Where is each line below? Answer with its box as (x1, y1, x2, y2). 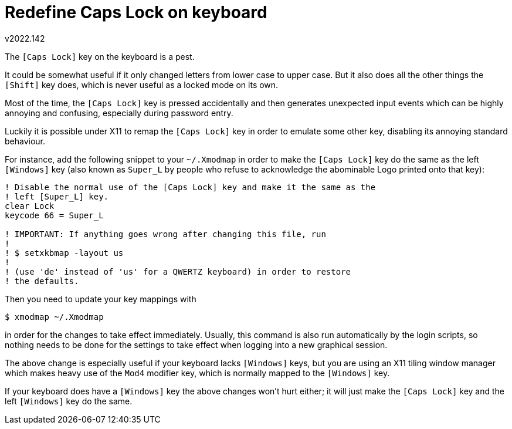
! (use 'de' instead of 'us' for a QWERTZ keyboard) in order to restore (5, 266, 351, 276)
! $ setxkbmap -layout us (5, 248, 124, 258)
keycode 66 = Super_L (5, 210, 104, 220)
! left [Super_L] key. (5, 191, 109, 201)
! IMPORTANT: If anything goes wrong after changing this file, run (5, 229, 326, 239)
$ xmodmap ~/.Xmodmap (5, 312, 104, 322)
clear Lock (5, 201, 55, 211)
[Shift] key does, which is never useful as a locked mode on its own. (5, 79, 279, 90)
